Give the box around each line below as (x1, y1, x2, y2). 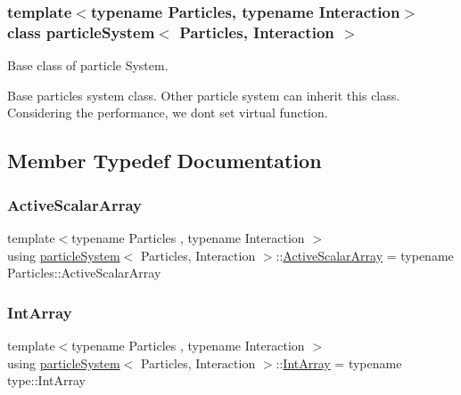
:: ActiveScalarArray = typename (276, 246, 454, 264)
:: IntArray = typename (276, 353, 402, 372)
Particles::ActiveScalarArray (7, 263, 161, 282)
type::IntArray (7, 371, 86, 390)
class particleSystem (7, 20, 155, 43)
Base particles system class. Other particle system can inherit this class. (7, 85, 400, 104)
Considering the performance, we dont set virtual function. (7, 103, 328, 122)
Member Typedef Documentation (7, 147, 322, 174)
